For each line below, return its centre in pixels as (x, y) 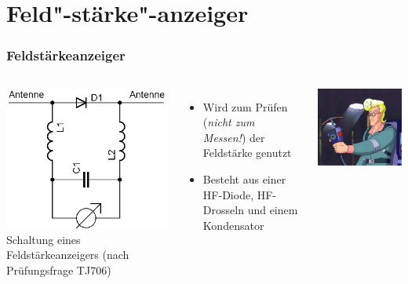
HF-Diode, (228, 194)
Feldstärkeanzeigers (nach (68, 255)
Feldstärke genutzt (247, 153)
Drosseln (223, 210)
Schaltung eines (44, 239)
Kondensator (233, 225)
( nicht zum (229, 122)
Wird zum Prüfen (245, 106)
